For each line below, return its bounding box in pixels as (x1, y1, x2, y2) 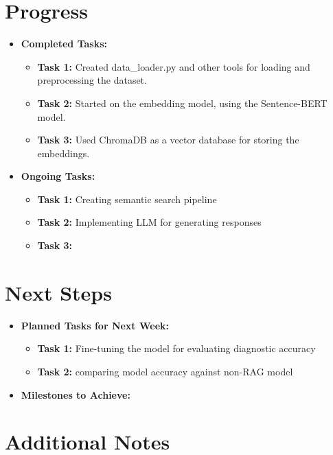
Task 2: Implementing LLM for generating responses (37, 215, 262, 229)
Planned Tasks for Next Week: (21, 318, 170, 332)
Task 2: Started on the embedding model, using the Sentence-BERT (37, 95, 328, 110)
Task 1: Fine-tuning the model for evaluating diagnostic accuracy (37, 341, 316, 355)
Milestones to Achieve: (21, 387, 130, 401)
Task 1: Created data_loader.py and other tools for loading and (37, 59, 310, 73)
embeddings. (37, 145, 90, 160)
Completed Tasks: (21, 36, 107, 51)
